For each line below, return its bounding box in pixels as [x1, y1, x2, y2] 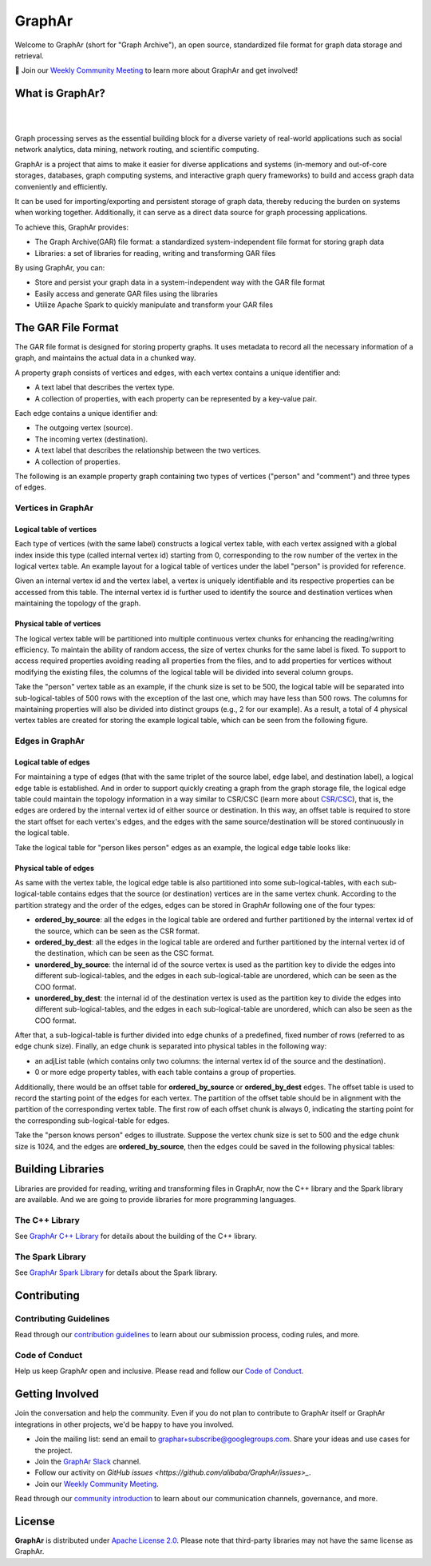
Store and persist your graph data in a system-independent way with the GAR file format [34, 278, 326, 287]
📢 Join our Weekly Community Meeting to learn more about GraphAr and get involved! [14, 66, 299, 75]
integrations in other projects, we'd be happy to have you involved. [14, 1420, 235, 1429]
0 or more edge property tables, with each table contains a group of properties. [34, 1068, 297, 1077]
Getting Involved [14, 1388, 99, 1401]
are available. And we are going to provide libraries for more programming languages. [14, 1194, 297, 1204]
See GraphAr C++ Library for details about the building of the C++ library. [14, 1232, 257, 1241]
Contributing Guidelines [14, 1312, 110, 1324]
